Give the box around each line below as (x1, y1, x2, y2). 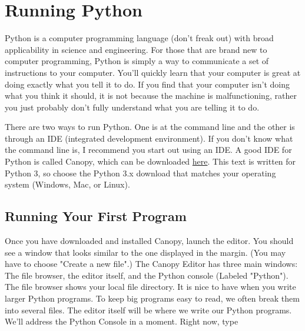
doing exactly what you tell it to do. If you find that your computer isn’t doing (5, 78, 290, 90)
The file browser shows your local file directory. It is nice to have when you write (5, 280, 296, 293)
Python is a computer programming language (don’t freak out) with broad (5, 32, 274, 44)
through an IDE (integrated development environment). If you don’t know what (5, 132, 293, 144)
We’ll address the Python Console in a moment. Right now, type (5, 315, 238, 327)
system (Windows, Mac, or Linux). (5, 178, 130, 190)
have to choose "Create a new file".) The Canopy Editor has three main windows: (5, 258, 298, 270)
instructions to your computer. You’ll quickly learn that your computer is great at (5, 66, 301, 78)
